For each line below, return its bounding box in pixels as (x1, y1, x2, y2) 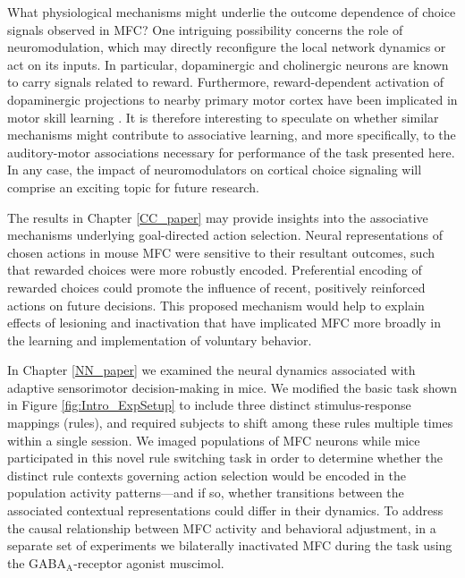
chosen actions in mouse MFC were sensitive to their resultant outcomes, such (7, 242, 435, 261)
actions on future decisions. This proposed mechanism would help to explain (7, 295, 425, 314)
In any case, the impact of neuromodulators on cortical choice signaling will (7, 160, 422, 179)
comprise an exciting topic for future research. (7, 177, 259, 196)
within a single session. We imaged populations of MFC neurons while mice (7, 430, 420, 449)
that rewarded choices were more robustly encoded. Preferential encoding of (7, 260, 422, 279)
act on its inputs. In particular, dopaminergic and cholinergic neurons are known (7, 55, 449, 73)
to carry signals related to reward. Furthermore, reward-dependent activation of (7, 72, 444, 91)
